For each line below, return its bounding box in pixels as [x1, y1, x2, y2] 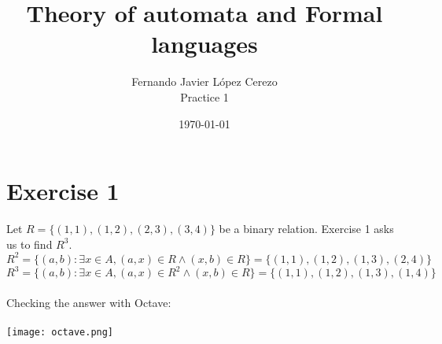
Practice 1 [180, 88, 229, 105]
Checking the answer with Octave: [6, 294, 171, 310]
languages [151, 28, 258, 60]
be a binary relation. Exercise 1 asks [219, 220, 394, 237]
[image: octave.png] [6, 327, 114, 338]
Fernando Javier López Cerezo [131, 73, 278, 90]
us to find [6, 235, 53, 252]
